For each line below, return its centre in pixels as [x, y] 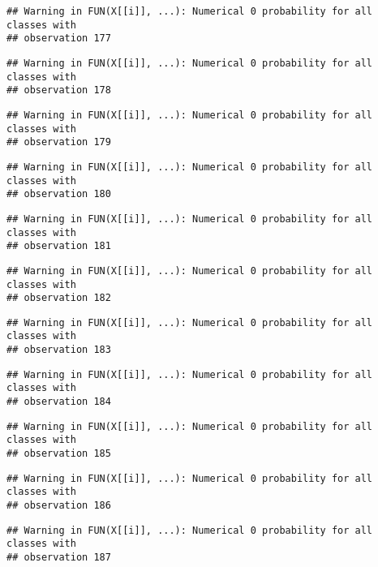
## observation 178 [59, 90]
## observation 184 [59, 402]
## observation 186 [59, 506]
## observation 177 [59, 39]
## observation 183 [59, 350]
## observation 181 [59, 246]
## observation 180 [59, 194]
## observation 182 [59, 298]
